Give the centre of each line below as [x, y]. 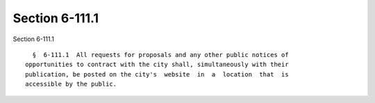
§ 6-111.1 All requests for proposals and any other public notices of [160, 55]
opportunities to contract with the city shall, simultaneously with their [157, 65]
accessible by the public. [71, 84]
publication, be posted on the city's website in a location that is [157, 74]
